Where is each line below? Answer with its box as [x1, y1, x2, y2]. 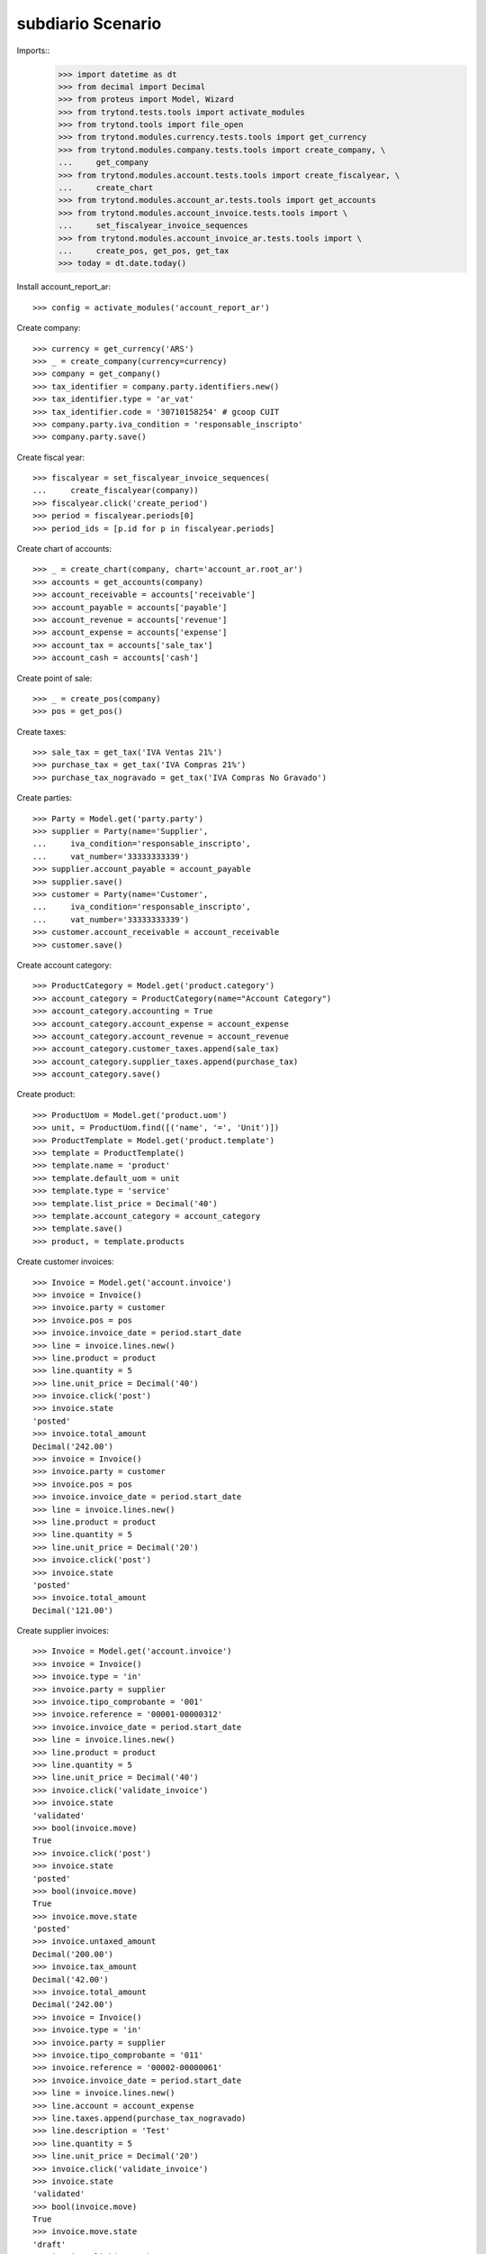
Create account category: [16, 959, 112, 970]
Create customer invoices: [16, 1256, 114, 1267]
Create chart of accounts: [16, 544, 112, 554]
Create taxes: [16, 726, 67, 737]
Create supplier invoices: [16, 1626, 110, 1636]
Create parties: [16, 793, 72, 803]
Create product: [16, 1089, 76, 1100]
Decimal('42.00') [32, 1975, 109, 1984]
